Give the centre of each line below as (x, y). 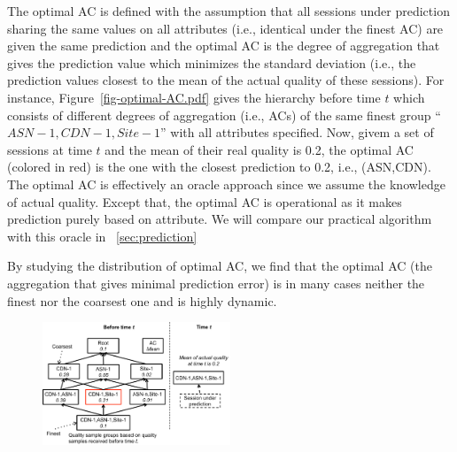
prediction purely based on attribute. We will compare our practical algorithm (220, 219)
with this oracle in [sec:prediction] (102, 236)
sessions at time (50, 149)
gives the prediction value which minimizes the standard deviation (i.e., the (212, 62)
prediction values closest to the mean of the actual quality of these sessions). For (226, 80)
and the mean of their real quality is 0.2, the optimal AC (259, 149)
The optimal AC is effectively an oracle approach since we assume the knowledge (226, 184)
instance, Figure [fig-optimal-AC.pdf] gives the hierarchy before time (194, 97)
